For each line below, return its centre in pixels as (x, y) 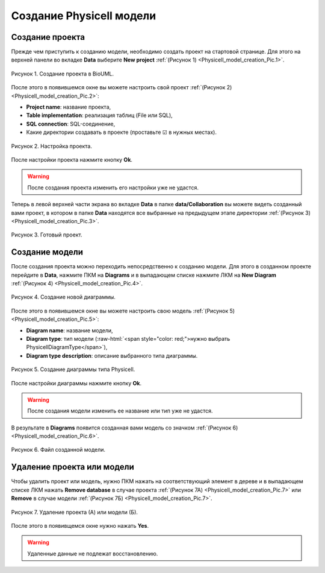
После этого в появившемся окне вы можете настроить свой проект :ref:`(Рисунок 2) (122, 87)
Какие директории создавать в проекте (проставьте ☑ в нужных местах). (121, 132)
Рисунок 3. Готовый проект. (47, 235)
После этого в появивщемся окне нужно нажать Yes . (80, 525)
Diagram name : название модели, (70, 330)
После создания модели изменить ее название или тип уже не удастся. (120, 411)
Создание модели (47, 252)
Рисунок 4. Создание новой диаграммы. (63, 297)
